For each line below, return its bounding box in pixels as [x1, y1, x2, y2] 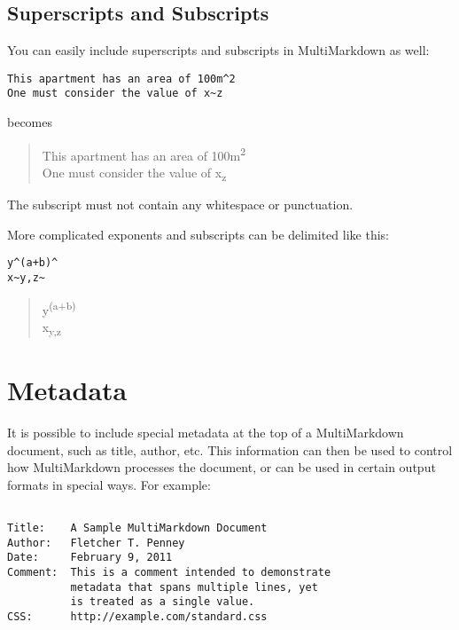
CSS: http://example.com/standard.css [7, 610, 268, 624]
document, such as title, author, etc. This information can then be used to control [7, 440, 453, 459]
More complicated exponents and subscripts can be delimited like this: [7, 224, 389, 243]
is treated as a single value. [70, 595, 255, 609]
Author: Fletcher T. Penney [7, 536, 185, 549]
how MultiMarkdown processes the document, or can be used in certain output [7, 458, 436, 476]
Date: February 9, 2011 [7, 551, 173, 564]
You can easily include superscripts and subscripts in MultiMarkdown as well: [7, 41, 430, 59]
